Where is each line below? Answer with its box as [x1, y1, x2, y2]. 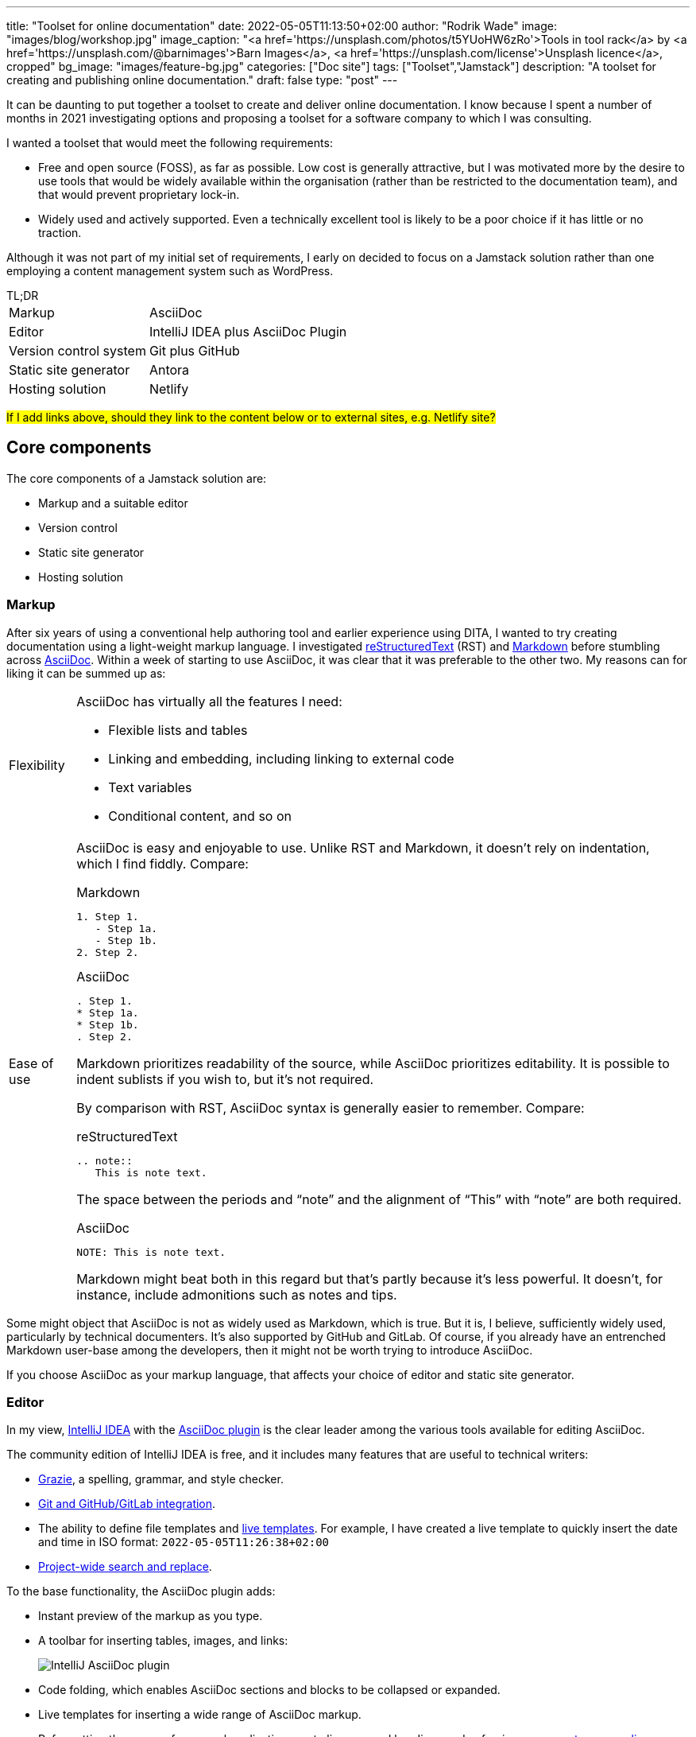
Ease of [9, 1055, 54, 1071]
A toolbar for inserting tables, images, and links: [38, 1634, 288, 1648]
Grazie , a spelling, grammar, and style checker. [38, 1472, 284, 1486]
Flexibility [9, 756, 65, 773]
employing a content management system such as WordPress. [6, 264, 334, 278]
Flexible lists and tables [108, 721, 248, 738]
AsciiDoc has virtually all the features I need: [76, 693, 342, 709]
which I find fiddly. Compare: [76, 855, 249, 872]
